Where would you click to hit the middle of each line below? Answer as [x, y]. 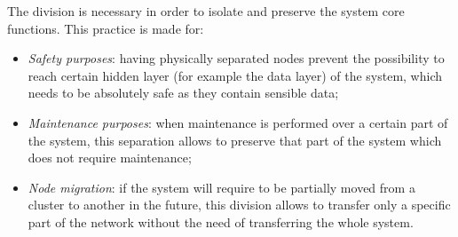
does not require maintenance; [110, 158]
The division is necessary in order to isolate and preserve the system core [206, 11]
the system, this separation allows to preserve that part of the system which [235, 140]
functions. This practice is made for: [106, 28]
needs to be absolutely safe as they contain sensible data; [183, 93]
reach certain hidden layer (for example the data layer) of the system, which [235, 75]
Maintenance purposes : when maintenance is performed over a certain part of [238, 122]
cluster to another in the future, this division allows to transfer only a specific [239, 205]
